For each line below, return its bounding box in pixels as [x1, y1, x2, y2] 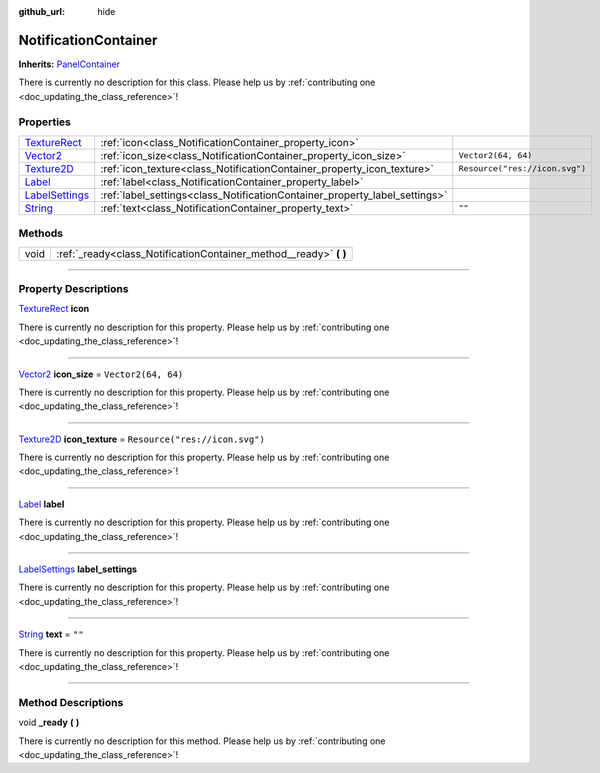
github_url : [18, 6, 65, 17]
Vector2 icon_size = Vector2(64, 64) [18, 368, 184, 380]
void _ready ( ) [18, 716, 80, 729]
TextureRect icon [18, 303, 90, 315]
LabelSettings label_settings [18, 563, 138, 575]
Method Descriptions [18, 695, 124, 709]
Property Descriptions [18, 281, 129, 295]
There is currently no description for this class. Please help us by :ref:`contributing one [18, 76, 376, 89]
